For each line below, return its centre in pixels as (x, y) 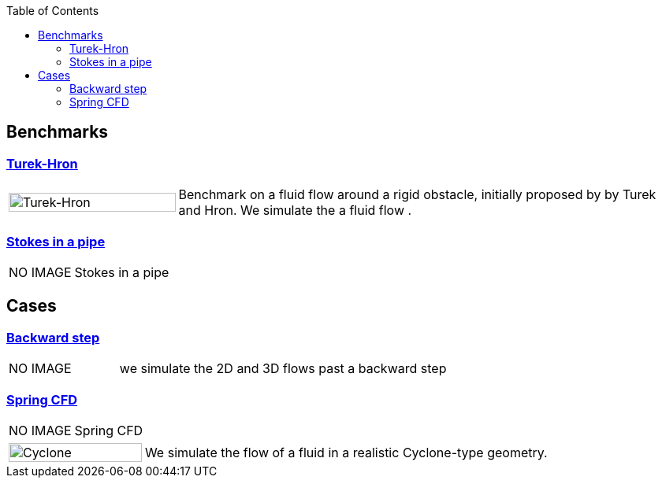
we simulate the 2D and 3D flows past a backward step (283, 369)
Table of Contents (53, 11)
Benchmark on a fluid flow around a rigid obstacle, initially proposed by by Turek (417, 195)
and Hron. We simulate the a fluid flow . (295, 211)
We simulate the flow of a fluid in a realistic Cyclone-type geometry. (346, 452)
